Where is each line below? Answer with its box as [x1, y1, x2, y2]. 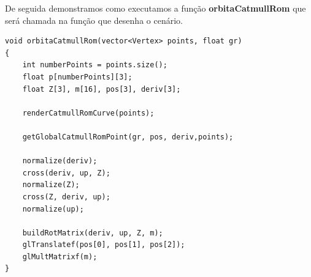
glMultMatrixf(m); [22, 252, 98, 261]
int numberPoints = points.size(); [22, 61, 167, 70]
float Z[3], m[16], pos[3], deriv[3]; [22, 84, 181, 94]
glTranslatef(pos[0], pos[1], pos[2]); [22, 240, 185, 249]
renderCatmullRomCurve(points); [22, 108, 155, 117]
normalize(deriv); [22, 157, 98, 166]
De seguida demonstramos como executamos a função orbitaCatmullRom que [5, 2, 306, 14]
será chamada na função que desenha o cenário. [5, 13, 183, 26]
